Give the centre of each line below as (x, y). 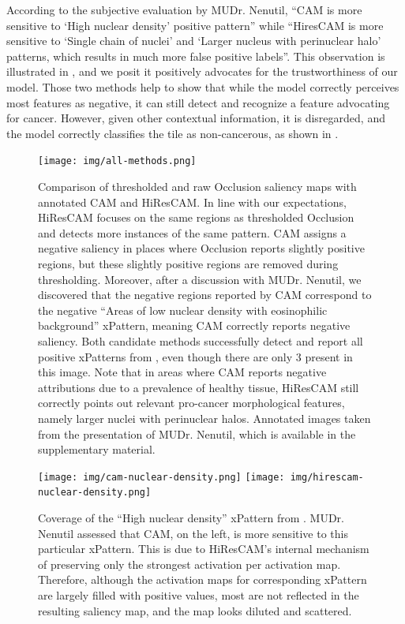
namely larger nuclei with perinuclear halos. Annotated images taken (204, 418)
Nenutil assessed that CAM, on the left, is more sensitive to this (193, 533)
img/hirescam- (327, 477)
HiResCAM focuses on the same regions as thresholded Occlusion (196, 217)
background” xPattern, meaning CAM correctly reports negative (194, 325)
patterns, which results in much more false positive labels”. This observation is (196, 56)
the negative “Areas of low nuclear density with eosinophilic (183, 310)
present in (329, 356)
